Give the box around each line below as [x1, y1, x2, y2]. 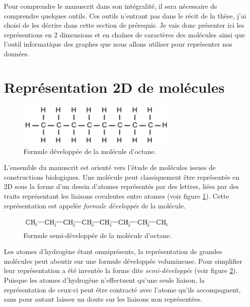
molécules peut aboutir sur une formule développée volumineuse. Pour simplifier [4, 256, 242, 266]
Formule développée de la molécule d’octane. [23, 146, 156, 156]
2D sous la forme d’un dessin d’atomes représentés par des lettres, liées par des [4, 181, 239, 191]
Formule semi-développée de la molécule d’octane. [23, 230, 172, 240]
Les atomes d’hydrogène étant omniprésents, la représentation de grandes [4, 246, 222, 256]
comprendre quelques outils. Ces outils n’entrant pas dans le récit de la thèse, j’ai [4, 10, 247, 20]
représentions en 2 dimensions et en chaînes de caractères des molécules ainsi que [4, 29, 245, 39]
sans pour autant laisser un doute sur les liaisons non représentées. [4, 294, 202, 304]
